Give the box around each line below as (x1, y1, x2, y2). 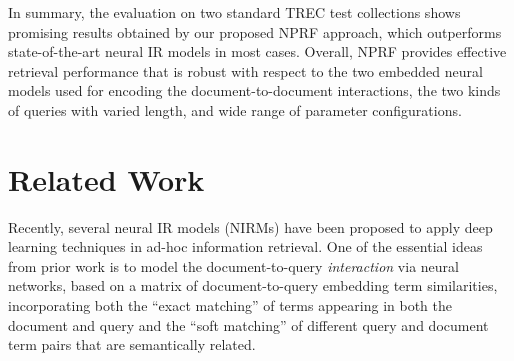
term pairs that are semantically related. (8, 334, 256, 355)
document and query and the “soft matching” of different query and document (8, 314, 489, 335)
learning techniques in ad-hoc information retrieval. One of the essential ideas (8, 236, 483, 257)
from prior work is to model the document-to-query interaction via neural (8, 255, 459, 276)
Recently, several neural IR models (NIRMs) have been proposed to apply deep (8, 216, 493, 237)
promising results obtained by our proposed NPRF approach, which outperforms (8, 21, 502, 42)
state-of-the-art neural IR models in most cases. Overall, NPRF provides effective (8, 41, 507, 62)
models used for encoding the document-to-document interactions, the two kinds (8, 80, 501, 101)
